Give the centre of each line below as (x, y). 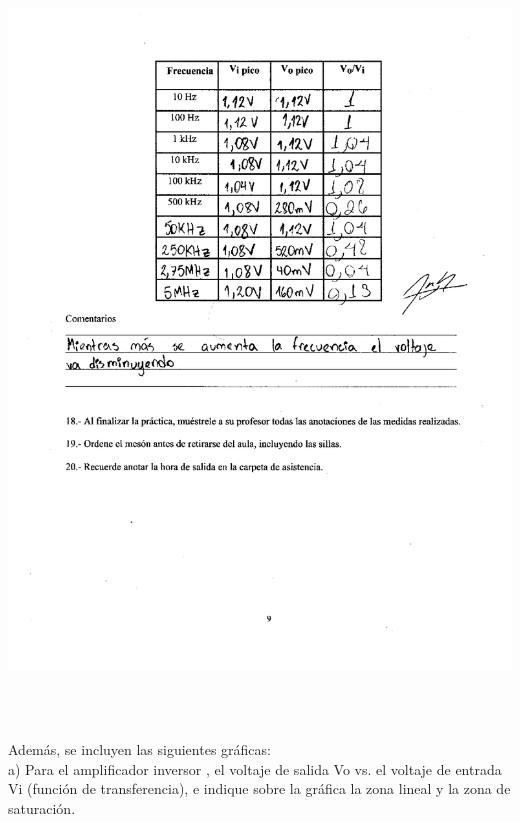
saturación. (42, 808)
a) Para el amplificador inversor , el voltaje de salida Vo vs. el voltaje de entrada (255, 768)
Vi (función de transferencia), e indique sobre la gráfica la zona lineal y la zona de (259, 788)
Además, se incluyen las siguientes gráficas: (139, 749)
